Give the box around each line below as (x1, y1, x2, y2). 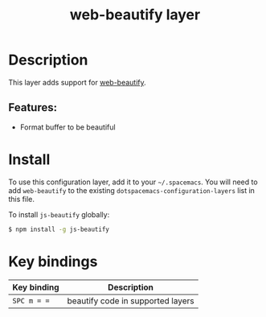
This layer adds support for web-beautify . (8, 77, 146, 87)
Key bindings (8, 252, 98, 270)
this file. (8, 194, 35, 204)
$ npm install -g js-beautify (8, 225, 110, 233)
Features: (8, 101, 58, 114)
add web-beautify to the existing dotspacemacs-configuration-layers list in (8, 185, 256, 195)
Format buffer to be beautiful (19, 122, 116, 132)
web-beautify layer (69, 6, 201, 24)
